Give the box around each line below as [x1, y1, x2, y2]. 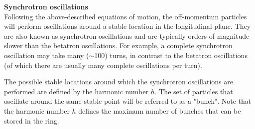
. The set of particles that [154, 86, 233, 96]
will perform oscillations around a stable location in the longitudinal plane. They [4, 21, 251, 31]
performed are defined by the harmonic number [4, 86, 148, 96]
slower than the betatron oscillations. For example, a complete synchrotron [4, 40, 233, 51]
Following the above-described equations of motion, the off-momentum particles [4, 11, 247, 21]
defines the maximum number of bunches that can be [78, 105, 241, 116]
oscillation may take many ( [4, 50, 89, 60]
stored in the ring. [4, 115, 59, 126]
